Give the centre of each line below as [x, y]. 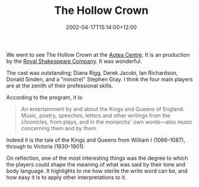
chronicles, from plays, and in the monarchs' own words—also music [107, 122]
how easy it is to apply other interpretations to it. [66, 177]
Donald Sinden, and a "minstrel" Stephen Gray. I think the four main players [99, 79]
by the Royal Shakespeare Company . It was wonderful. [74, 61]
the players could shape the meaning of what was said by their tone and [96, 164]
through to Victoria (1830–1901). [46, 146]
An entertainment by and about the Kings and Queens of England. [103, 109]
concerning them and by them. [59, 128]
